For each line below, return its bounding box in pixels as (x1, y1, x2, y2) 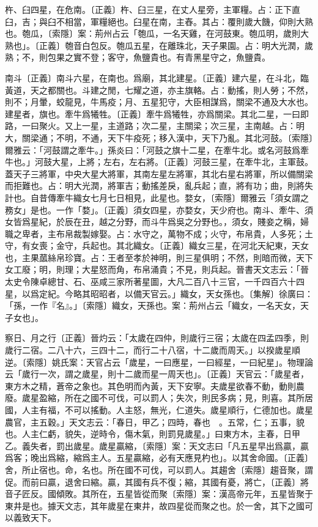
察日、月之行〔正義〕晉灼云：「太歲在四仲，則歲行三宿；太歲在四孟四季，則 (5, 331, 309, 344)
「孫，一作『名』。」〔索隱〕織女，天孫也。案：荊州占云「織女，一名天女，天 (5, 299, 309, 312)
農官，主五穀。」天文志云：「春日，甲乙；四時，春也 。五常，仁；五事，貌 (5, 415, 305, 428)
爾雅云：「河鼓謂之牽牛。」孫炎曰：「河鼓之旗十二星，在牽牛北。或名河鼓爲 (5, 143, 300, 156)
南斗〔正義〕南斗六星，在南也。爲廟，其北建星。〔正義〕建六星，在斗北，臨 (5, 71, 309, 84)
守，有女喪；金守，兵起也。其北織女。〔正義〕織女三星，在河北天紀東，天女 (5, 239, 309, 252)
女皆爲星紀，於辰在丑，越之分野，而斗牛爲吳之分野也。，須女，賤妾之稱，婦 (5, 215, 309, 228)
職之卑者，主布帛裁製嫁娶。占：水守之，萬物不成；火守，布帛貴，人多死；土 (5, 227, 313, 240)
